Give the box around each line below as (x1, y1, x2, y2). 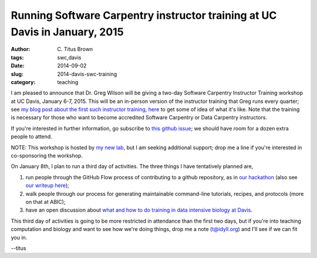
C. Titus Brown (57, 46, 93, 53)
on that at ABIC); (25, 198, 66, 205)
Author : (11, 46, 31, 53)
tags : (11, 53, 24, 61)
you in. (11, 234, 28, 241)
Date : (11, 62, 25, 69)
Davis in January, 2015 (11, 25, 124, 38)
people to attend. (11, 133, 52, 140)
